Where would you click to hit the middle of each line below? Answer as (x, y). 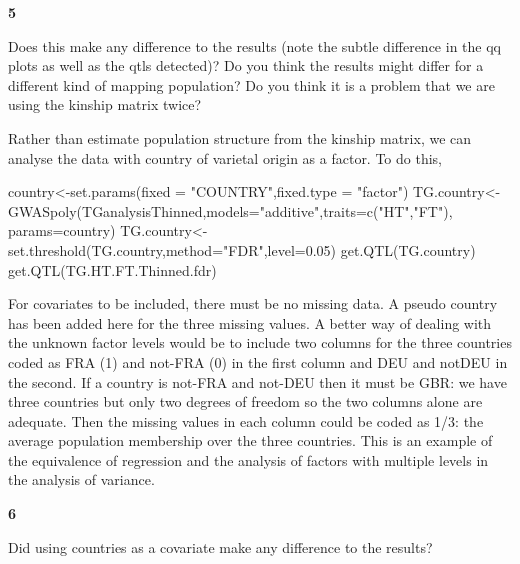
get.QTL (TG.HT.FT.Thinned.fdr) (112, 269)
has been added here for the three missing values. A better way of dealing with (250, 322)
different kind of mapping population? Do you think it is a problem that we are (251, 84)
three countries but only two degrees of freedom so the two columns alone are (245, 401)
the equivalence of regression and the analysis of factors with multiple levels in (248, 459)
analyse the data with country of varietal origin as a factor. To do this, (225, 157)
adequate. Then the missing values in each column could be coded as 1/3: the (246, 420)
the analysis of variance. (81, 479)
